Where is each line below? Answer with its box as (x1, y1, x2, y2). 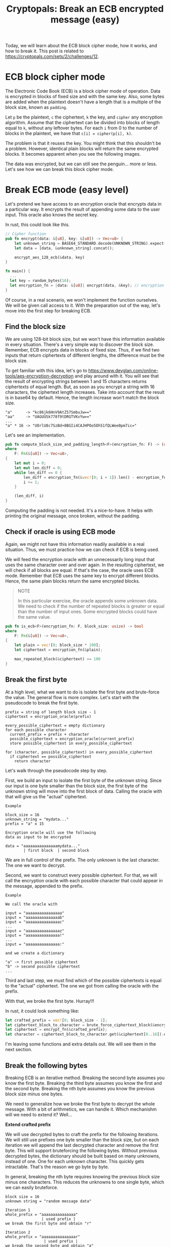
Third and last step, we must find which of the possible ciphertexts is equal (5, 977, 162, 983)
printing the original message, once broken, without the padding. (5, 513, 141, 519)
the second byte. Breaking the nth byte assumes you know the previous (5, 1085, 155, 1091)
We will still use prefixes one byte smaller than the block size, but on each (5, 1137, 159, 1143)
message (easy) (50, 14, 120, 25)
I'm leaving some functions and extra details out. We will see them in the (5, 1041, 156, 1047)
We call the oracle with (5, 902, 58, 907)
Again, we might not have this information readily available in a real (5, 541, 145, 547)
